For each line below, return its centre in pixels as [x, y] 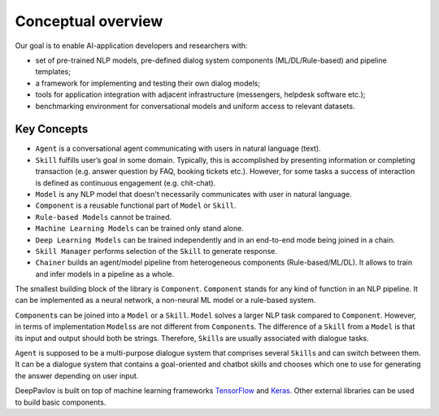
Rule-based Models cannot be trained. [104, 217]
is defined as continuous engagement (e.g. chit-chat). [126, 182]
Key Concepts [52, 129]
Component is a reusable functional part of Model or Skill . [136, 206]
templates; [53, 72]
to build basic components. [61, 402]
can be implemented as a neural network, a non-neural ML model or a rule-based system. [165, 300]
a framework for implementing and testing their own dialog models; [148, 83]
